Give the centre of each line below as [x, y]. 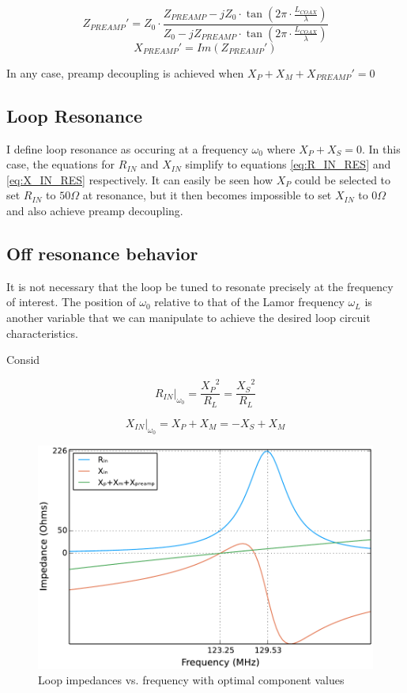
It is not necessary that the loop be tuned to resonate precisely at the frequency [200, 286]
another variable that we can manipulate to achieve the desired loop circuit [188, 318]
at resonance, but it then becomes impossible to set [207, 195]
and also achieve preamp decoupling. [95, 211]
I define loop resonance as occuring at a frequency [127, 148]
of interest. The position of [71, 302]
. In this [381, 148]
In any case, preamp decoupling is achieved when [125, 72]
